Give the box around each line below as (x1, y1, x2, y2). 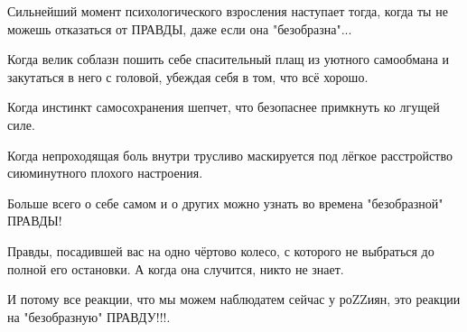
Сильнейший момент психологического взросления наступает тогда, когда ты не (7, 2, 448, 20)
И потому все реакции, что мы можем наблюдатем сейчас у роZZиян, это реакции (7, 290, 461, 309)
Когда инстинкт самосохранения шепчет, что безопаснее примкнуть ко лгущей (7, 97, 440, 116)
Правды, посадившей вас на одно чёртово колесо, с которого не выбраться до (7, 241, 434, 260)
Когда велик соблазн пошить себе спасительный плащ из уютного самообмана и (7, 50, 450, 69)
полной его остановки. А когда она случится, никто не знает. (7, 259, 344, 278)
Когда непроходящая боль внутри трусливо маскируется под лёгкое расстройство (7, 145, 453, 164)
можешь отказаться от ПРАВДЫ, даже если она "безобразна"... (7, 19, 352, 38)
